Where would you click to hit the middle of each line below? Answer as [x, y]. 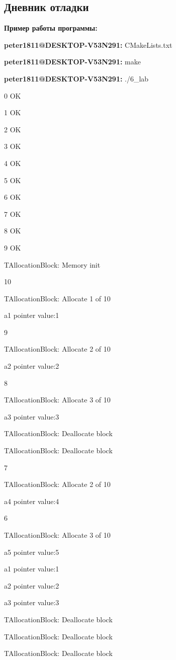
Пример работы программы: [51, 28]
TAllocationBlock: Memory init [52, 264]
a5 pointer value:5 [32, 552]
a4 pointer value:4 [32, 501]
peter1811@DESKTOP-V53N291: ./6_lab [76, 78]
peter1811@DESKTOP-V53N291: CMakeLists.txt [88, 45]
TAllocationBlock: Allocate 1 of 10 [57, 298]
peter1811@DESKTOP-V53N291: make [72, 62]
